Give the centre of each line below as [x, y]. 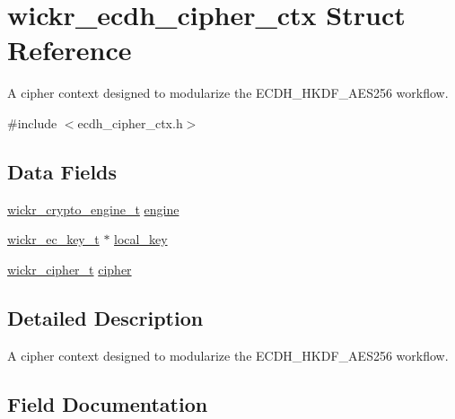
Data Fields [62, 171]
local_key [141, 239]
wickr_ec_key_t [53, 239]
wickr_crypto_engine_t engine [93, 209]
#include [32, 122]
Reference [70, 50]
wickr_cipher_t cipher [70, 269]
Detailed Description [105, 317]
